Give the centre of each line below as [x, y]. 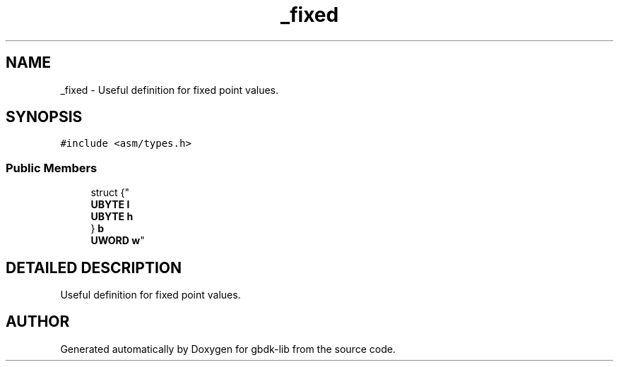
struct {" [110, 193]
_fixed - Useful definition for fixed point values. [170, 90]
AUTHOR [38, 322]
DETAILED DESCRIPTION [94, 267]
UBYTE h [112, 217]
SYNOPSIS [44, 117]
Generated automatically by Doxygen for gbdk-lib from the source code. [228, 349]
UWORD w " [118, 241]
